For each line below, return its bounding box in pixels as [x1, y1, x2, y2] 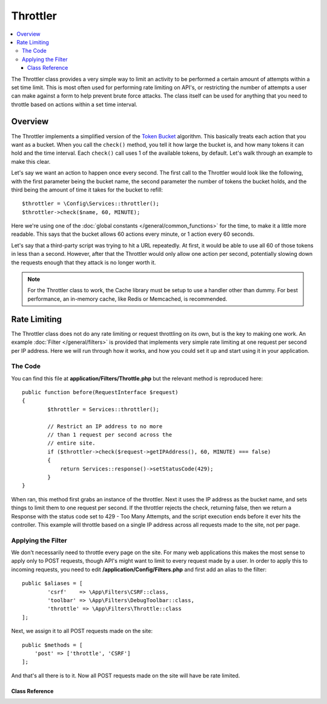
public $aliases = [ [22, 580, 83, 587]
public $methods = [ [22, 642, 83, 648]
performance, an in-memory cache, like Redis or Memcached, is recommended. [27, 295, 228, 303]
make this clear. [11, 158, 51, 165]
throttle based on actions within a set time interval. [11, 101, 137, 108]
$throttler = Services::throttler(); [47, 406, 160, 412]
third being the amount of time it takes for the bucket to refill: [11, 186, 163, 193]
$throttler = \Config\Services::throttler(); [22, 200, 160, 207]
